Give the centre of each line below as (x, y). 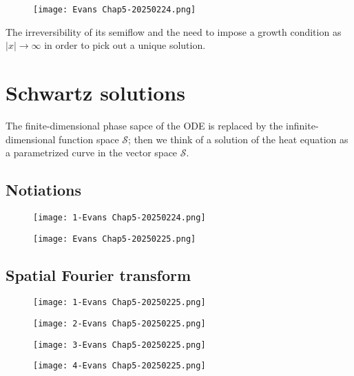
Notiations (43, 190)
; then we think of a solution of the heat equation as (238, 139)
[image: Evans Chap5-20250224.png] (115, 10)
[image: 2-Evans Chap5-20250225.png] (119, 324)
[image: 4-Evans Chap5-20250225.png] (119, 366)
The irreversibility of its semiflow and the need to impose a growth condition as (174, 31)
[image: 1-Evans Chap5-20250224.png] (119, 217)
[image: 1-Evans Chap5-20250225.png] (119, 303)
